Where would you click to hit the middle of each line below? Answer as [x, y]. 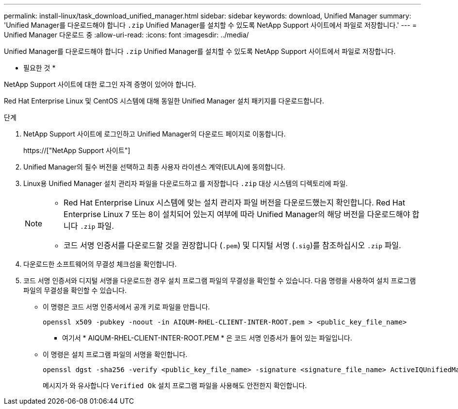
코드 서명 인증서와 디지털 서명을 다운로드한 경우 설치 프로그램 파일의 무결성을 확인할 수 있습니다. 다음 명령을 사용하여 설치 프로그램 [220, 281]
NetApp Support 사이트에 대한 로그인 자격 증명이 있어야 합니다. [100, 84]
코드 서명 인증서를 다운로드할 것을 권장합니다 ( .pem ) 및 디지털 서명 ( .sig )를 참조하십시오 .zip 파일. [232, 245]
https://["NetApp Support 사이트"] [77, 150]
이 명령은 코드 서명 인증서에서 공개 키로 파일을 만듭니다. [126, 307]
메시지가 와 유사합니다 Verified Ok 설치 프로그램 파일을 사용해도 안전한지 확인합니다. [175, 385]
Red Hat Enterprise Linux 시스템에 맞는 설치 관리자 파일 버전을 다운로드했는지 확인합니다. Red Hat [234, 203]
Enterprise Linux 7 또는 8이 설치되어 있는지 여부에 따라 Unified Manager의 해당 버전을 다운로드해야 [237, 214]
